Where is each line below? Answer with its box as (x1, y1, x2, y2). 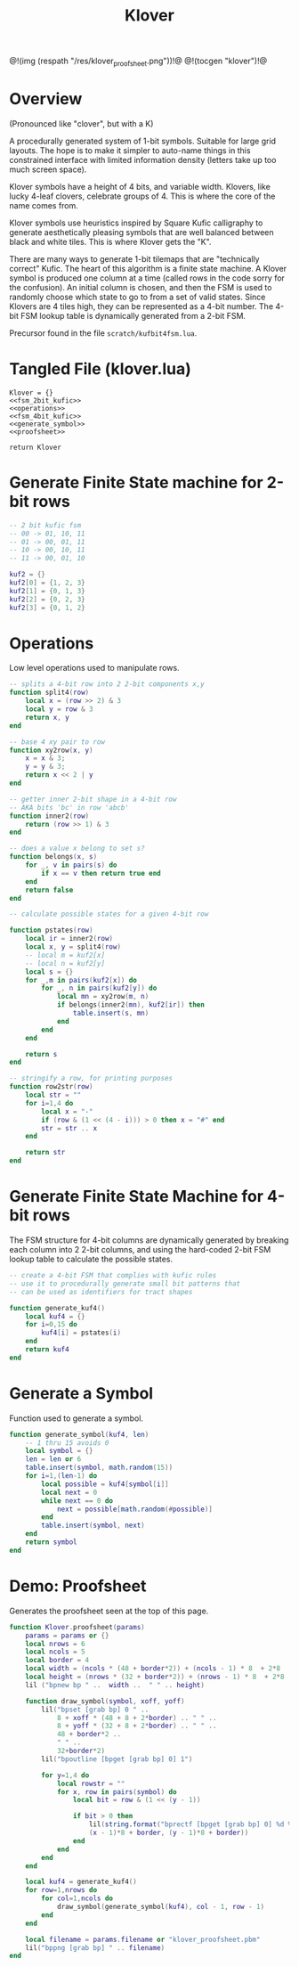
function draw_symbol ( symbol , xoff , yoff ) (25, 1696, 185, 1706)
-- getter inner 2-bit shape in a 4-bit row (9, 795, 177, 804)
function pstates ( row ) (9, 926, 93, 935)
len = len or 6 (25, 1455, 82, 1464)
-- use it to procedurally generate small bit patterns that (9, 1279, 241, 1288)
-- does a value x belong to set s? (9, 844, 145, 853)
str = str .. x (41, 1123, 98, 1132)
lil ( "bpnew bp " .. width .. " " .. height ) (25, 1680, 205, 1689)
